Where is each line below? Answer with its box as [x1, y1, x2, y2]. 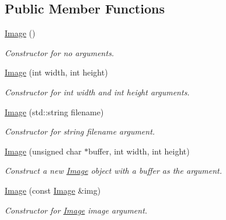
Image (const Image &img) [5, 184, 101, 196]
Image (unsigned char [5, 145, 82, 157]
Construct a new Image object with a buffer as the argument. [5, 164, 222, 177]
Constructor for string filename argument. [5, 125, 155, 137]
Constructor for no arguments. [5, 46, 114, 59]
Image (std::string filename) [5, 105, 104, 118]
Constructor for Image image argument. [5, 204, 148, 216]
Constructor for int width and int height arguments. [5, 85, 190, 98]
